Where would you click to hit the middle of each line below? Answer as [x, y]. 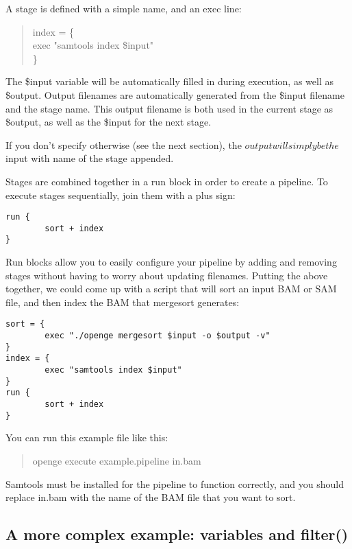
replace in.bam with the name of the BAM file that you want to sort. [151, 497]
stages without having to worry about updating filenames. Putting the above [167, 275]
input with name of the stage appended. [90, 158]
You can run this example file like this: [87, 437]
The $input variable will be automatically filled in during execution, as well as [169, 81]
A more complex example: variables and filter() [177, 534]
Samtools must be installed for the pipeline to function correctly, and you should [175, 483]
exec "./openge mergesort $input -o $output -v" [158, 336]
